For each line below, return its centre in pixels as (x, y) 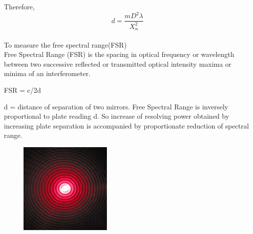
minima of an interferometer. (47, 73)
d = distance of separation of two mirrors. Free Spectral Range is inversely (116, 106)
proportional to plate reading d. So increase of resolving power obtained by (117, 116)
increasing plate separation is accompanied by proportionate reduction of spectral (126, 125)
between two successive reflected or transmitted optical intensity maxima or (118, 64)
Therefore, (19, 6)
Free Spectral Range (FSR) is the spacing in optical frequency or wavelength (119, 54)
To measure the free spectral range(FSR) (65, 44)
